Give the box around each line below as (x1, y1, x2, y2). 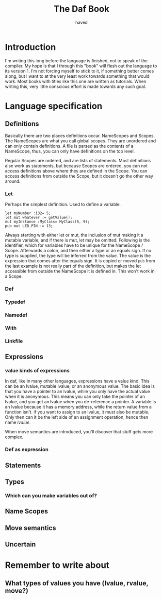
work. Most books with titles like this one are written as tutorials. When (5, 78, 146, 84)
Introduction (5, 41, 56, 52)
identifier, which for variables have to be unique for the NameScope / (5, 242, 143, 248)
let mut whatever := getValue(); (5, 215, 73, 220)
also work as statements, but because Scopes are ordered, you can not (5, 163, 148, 169)
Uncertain (5, 540, 36, 548)
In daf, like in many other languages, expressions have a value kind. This (5, 378, 149, 384)
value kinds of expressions (5, 367, 70, 374)
